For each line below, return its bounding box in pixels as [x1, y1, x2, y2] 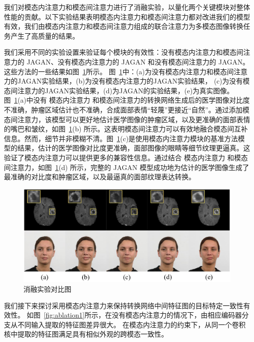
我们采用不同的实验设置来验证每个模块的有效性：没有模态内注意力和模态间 [4, 47, 243, 57]
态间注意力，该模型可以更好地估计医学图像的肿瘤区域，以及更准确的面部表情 [4, 114, 250, 124]
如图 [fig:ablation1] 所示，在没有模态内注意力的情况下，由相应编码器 [26, 310, 242, 320]
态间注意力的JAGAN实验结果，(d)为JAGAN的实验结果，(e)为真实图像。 [4, 85, 234, 95]
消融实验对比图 [23, 283, 71, 294]
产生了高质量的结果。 [10, 30, 79, 41]
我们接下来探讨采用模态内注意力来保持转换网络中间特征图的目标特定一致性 [4, 300, 243, 310]
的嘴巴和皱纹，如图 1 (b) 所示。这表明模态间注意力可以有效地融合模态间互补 [4, 124, 248, 134]
